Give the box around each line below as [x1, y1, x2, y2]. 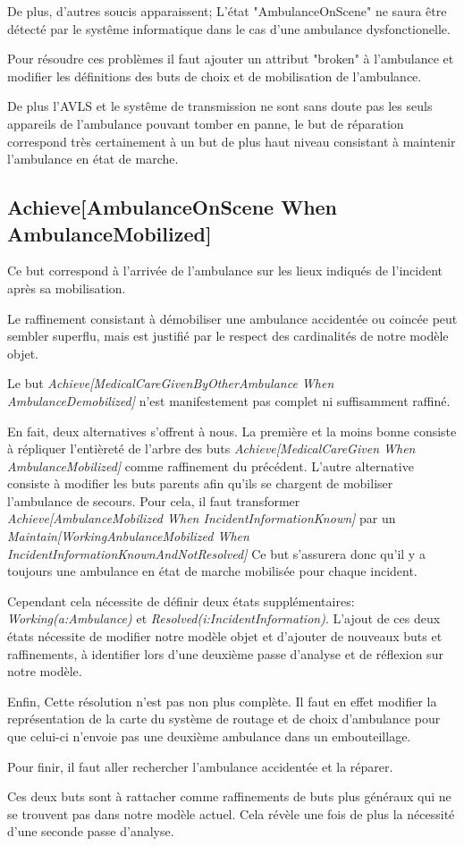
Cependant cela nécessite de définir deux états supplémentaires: [7, 591, 355, 610]
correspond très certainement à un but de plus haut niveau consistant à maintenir [7, 131, 456, 150]
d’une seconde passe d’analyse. [7, 822, 174, 841]
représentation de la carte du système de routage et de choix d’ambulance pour [7, 709, 441, 728]
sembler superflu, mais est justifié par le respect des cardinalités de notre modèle [7, 326, 449, 345]
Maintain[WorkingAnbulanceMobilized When [7, 527, 249, 546]
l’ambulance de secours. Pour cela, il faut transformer [7, 491, 300, 510]
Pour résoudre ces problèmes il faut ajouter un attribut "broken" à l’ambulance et [7, 49, 454, 68]
